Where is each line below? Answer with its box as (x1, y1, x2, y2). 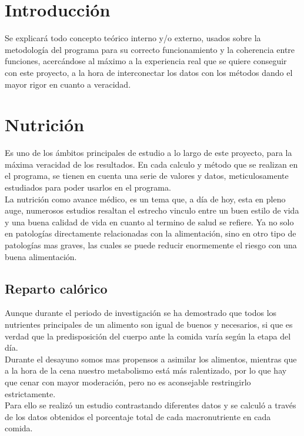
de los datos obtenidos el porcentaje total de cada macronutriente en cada (5, 410, 271, 422)
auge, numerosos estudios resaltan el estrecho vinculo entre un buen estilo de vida (5, 204, 299, 217)
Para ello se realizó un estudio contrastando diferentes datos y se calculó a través (5, 399, 296, 411)
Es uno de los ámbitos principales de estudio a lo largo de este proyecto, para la (5, 147, 292, 159)
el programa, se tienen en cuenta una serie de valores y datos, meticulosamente (5, 169, 289, 182)
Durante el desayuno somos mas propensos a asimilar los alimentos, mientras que (5, 352, 297, 365)
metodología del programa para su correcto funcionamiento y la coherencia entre (5, 43, 295, 55)
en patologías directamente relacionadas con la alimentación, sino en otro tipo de (5, 227, 296, 239)
